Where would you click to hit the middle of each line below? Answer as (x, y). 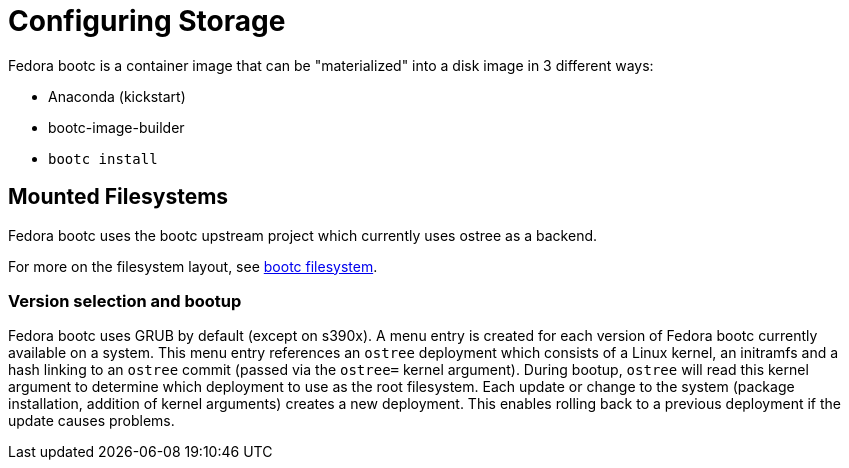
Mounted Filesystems (118, 197)
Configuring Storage (147, 21)
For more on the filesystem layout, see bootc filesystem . (193, 266)
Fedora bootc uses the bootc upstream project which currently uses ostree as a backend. (303, 235)
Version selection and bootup (125, 300)
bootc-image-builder (116, 127)
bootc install (103, 158)
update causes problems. (91, 421)
